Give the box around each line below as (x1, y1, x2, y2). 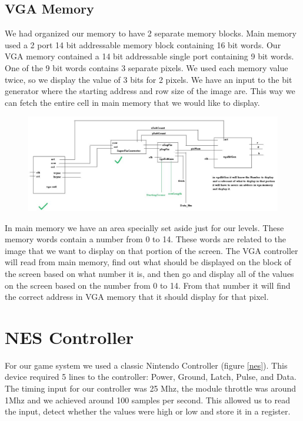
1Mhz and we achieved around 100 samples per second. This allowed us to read (5, 393, 291, 406)
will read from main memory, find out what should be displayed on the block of (5, 256, 291, 268)
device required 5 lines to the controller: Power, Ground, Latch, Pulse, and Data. (5, 370, 297, 383)
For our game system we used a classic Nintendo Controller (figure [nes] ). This (5, 359, 288, 371)
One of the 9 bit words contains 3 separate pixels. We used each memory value (5, 61, 288, 73)
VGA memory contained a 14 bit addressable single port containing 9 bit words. (5, 50, 294, 62)
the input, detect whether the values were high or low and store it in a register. (5, 405, 291, 417)
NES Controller (5, 325, 134, 349)
